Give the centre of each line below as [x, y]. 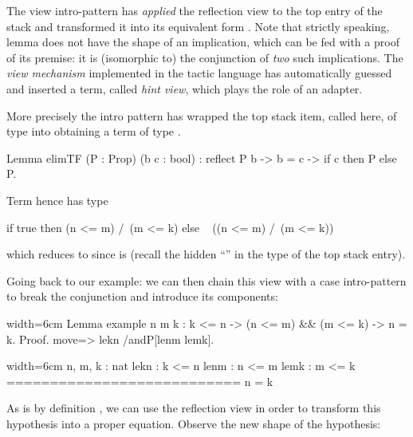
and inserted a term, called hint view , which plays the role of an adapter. [185, 88]
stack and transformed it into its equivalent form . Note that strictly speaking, [198, 26]
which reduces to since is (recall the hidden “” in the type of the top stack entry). [206, 254]
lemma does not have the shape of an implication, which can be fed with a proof [203, 42]
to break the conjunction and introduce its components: [142, 296]
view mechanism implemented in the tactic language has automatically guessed [199, 73]
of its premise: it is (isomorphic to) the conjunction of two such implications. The [205, 57]
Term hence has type [57, 200]
